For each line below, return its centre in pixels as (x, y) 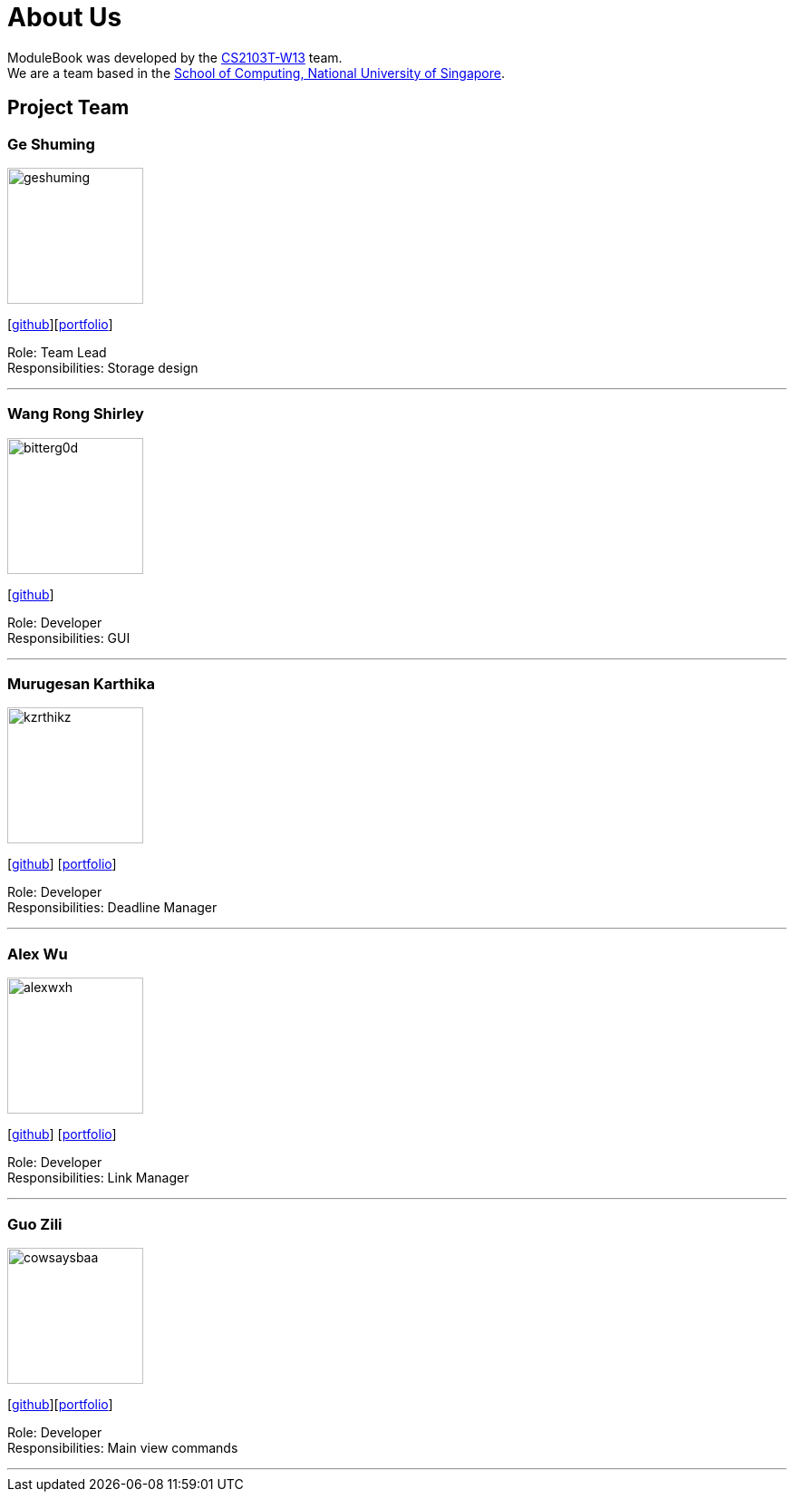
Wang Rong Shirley (76, 414)
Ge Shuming (51, 144)
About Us (65, 17)
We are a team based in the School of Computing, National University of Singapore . (257, 73)
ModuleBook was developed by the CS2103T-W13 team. (175, 57)
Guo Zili (35, 1224)
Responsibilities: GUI (69, 638)
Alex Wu (38, 954)
